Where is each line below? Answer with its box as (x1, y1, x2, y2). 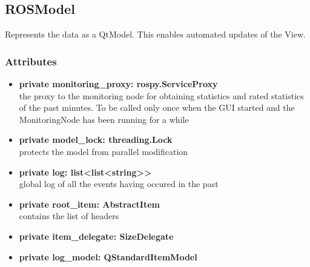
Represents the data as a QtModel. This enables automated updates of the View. (5, 28, 306, 41)
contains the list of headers (19, 209, 119, 222)
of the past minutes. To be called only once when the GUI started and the (19, 101, 295, 114)
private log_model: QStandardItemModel (19, 250, 197, 263)
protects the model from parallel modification (19, 145, 188, 157)
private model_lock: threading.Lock (19, 133, 173, 146)
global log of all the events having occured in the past (19, 177, 219, 190)
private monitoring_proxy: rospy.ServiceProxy (19, 77, 218, 90)
